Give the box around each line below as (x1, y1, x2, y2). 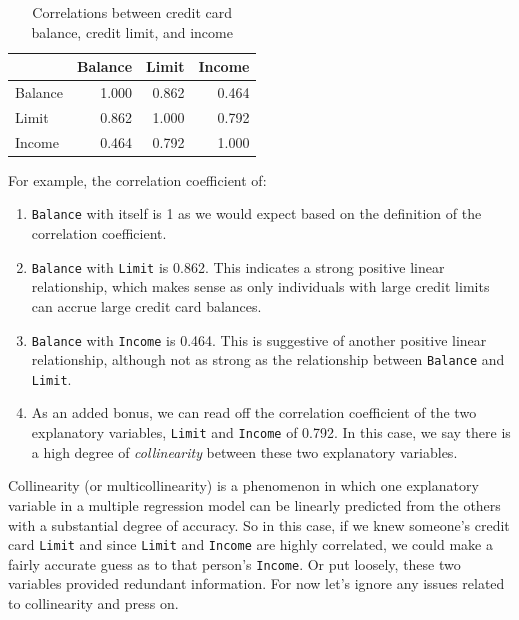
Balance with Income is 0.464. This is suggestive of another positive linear (31, 329, 487, 350)
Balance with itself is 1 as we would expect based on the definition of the (31, 203, 482, 224)
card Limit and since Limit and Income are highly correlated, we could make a (8, 534, 494, 555)
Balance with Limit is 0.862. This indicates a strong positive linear (31, 256, 445, 277)
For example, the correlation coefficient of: (8, 169, 267, 190)
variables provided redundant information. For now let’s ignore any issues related (8, 573, 505, 594)
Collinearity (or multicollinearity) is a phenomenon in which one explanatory (8, 475, 479, 496)
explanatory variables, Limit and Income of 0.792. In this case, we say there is (31, 422, 511, 443)
